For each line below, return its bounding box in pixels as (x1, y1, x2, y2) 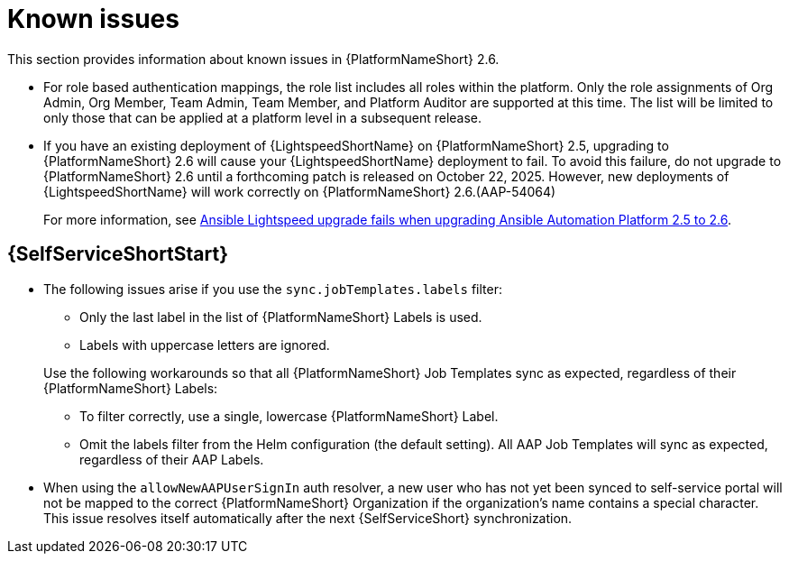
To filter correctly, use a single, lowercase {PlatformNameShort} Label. (79, 408, 499, 424)
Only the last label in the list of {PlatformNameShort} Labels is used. (79, 308, 482, 325)
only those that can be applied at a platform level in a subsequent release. (43, 109, 482, 125)
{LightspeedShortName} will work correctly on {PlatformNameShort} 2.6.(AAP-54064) (43, 183, 556, 199)
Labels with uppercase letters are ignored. (79, 336, 330, 353)
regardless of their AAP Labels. (79, 451, 264, 467)
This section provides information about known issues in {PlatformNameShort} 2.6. (7, 51, 500, 67)
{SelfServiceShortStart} (7, 243, 229, 266)
